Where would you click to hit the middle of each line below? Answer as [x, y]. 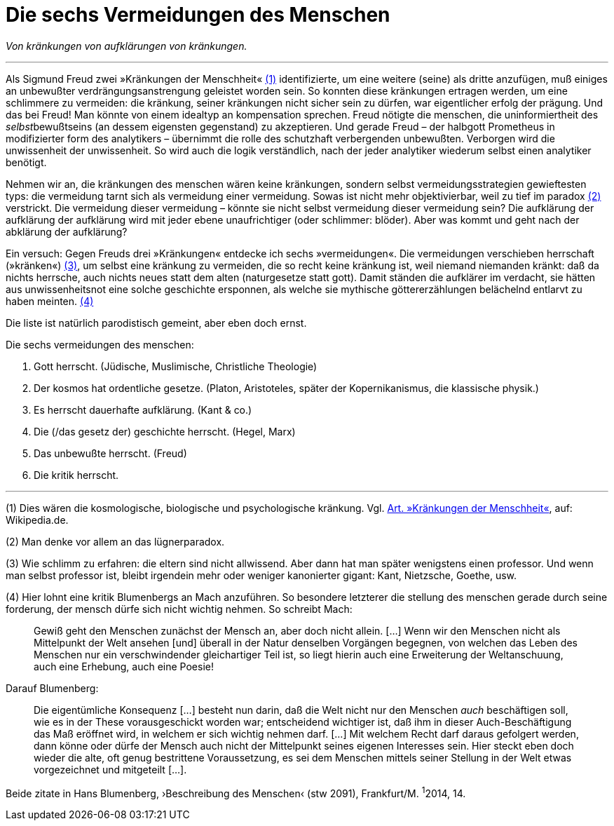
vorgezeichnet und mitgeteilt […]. [110, 769]
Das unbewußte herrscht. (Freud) [110, 453]
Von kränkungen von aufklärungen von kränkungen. [127, 46]
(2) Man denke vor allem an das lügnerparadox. [115, 541]
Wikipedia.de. [37, 520]
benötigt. [26, 162]
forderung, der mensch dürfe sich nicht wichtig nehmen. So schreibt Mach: [179, 609]
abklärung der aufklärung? [67, 231]
